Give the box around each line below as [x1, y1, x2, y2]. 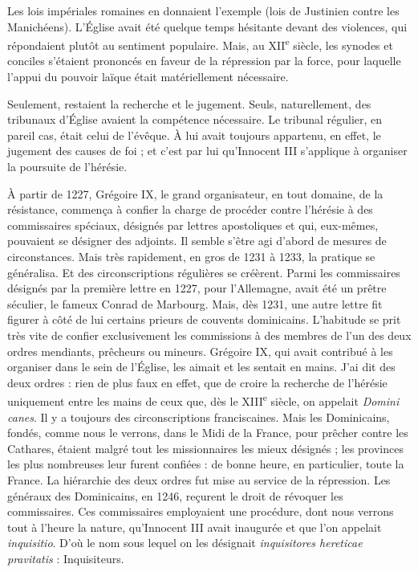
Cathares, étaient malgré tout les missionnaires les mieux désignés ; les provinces [7, 439, 404, 456]
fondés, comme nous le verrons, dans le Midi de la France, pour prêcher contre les [7, 424, 408, 441]
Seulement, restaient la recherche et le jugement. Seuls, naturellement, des [7, 95, 371, 112]
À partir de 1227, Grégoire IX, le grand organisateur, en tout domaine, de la [7, 185, 384, 202]
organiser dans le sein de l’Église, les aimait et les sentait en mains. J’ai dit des [7, 358, 396, 375]
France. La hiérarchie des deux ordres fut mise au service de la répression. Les [7, 471, 391, 488]
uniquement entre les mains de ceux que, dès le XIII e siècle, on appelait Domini [7, 390, 400, 409]
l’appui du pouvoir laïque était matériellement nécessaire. [7, 68, 289, 85]
